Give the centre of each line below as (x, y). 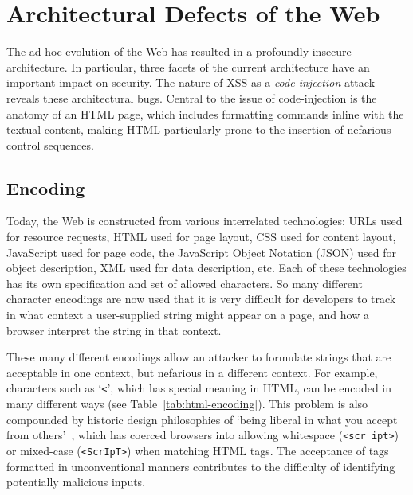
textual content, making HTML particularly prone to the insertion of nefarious (199, 129)
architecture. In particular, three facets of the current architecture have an (188, 66)
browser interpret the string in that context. (114, 330)
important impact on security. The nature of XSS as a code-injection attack (191, 82)
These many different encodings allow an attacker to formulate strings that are (199, 357)
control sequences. (50, 144)
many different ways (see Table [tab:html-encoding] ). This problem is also (187, 404)
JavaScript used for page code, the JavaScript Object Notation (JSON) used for (201, 252)
